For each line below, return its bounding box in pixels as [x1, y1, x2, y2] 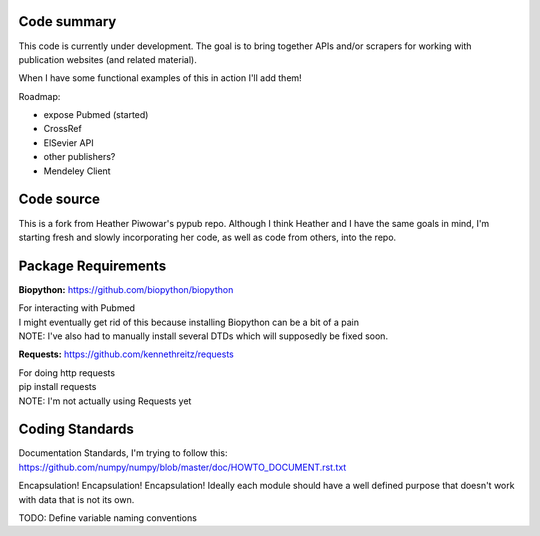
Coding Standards [18, 421, 134, 438]
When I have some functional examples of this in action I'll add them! [18, 72, 302, 84]
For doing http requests [18, 366, 115, 379]
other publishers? [43, 151, 116, 163]
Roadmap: [18, 90, 61, 102]
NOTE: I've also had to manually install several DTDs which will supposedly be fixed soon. [18, 330, 389, 342]
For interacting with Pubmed [18, 302, 135, 314]
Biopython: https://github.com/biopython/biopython [18, 283, 234, 295]
